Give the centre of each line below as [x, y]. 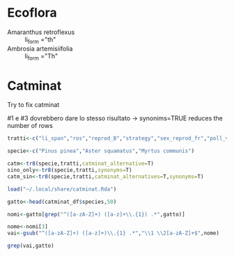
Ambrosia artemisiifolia [40, 48]
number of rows [30, 126]
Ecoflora [32, 13]
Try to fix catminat [33, 105]
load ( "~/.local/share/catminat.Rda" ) [62, 189]
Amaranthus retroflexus [41, 32]
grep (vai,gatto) [31, 246]
